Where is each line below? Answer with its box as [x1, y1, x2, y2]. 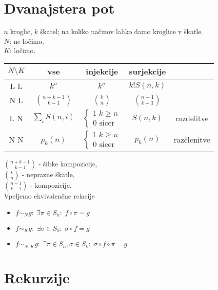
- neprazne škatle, [22, 169, 75, 179]
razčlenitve [174, 134, 210, 145]
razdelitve [175, 112, 209, 124]
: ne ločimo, [9, 36, 44, 46]
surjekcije [129, 65, 166, 77]
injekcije [86, 65, 118, 77]
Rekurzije [4, 268, 70, 288]
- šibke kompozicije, [39, 158, 98, 168]
